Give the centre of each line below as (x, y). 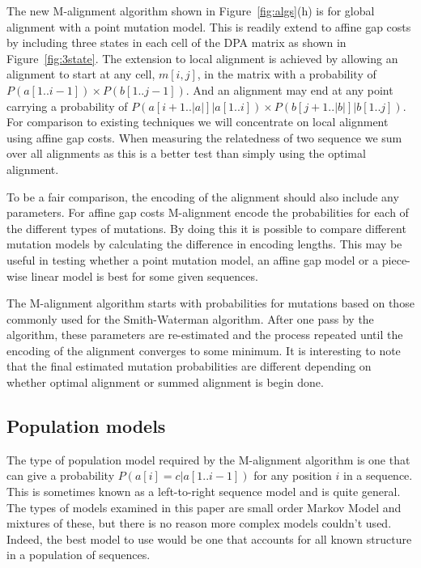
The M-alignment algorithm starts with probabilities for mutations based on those (210, 303)
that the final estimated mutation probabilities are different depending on (189, 366)
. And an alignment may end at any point (289, 89)
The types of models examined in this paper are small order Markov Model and (204, 507)
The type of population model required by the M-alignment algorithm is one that (208, 459)
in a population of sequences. (79, 555)
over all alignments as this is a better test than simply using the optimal (186, 153)
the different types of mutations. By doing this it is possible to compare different (206, 228)
